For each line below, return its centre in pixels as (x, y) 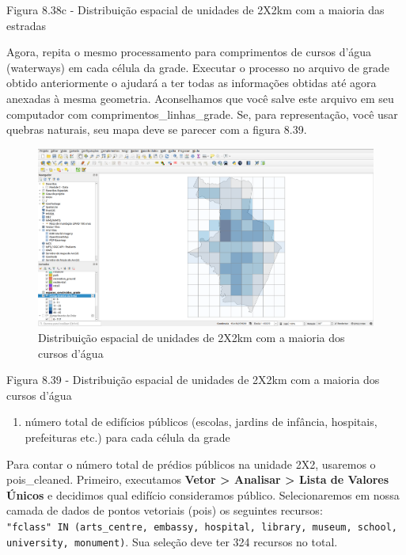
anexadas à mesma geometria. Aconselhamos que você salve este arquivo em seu (200, 98)
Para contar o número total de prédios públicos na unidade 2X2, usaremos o (191, 464)
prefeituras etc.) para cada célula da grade (127, 437)
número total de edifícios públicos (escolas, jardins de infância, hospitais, (201, 422)
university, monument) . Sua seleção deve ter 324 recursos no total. (172, 541)
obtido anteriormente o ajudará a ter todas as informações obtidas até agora (192, 83)
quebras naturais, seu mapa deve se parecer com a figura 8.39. (157, 129)
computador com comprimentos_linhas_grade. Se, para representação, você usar (202, 114)
